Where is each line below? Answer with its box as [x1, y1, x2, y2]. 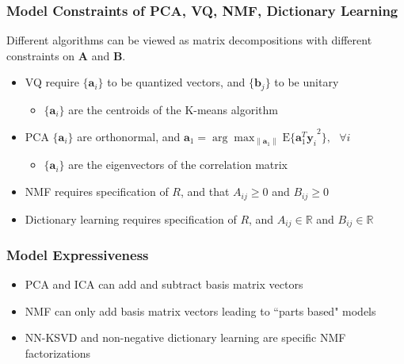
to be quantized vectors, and [107, 74, 246, 90]
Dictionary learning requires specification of [25, 210, 237, 227]
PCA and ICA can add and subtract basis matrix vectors [25, 276, 303, 293]
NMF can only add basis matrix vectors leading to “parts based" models [25, 302, 376, 319]
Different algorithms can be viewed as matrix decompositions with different [6, 32, 372, 48]
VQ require [25, 74, 79, 90]
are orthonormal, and [77, 128, 181, 145]
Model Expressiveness [6, 244, 149, 264]
